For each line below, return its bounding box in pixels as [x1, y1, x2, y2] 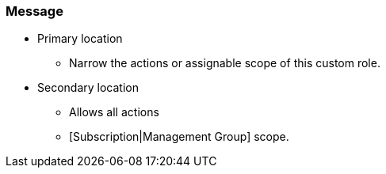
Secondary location [37, 81, 139, 95]
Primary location [37, 32, 123, 46]
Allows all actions [69, 105, 159, 119]
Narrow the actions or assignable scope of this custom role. [69, 56, 380, 70]
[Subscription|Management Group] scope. [69, 130, 289, 144]
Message [6, 3, 63, 19]
